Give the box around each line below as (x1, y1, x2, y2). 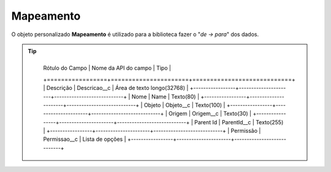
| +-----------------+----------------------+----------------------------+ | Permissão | (43, 127, 261, 135)
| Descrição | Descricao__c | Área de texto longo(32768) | (43, 84, 189, 92)
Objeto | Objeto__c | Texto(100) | (143, 101, 226, 108)
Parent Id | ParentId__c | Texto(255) (194, 118, 284, 125)
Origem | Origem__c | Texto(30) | (169, 110, 251, 118)
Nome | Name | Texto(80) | (131, 92, 199, 100)
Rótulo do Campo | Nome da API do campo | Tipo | (43, 64, 172, 72)
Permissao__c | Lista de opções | (43, 135, 126, 143)
